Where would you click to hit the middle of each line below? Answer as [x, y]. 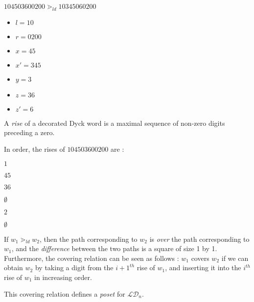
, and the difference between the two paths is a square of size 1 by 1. [114, 248]
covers [200, 258]
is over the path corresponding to [199, 239]
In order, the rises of [35, 149]
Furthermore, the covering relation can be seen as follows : [92, 258]
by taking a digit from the [74, 267]
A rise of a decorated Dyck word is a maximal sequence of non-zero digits [115, 123]
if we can [235, 258]
